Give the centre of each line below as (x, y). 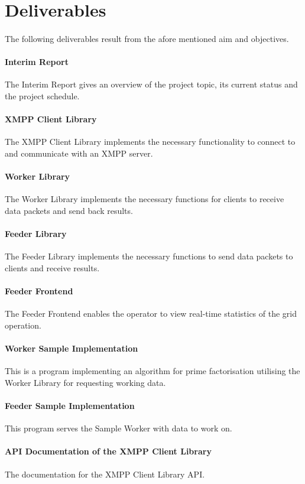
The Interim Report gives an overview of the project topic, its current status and (151, 84)
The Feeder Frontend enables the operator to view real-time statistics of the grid (151, 314)
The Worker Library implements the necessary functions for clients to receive (145, 199)
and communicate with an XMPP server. (79, 153)
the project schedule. (42, 95)
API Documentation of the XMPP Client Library (108, 451)
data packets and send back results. (69, 210)
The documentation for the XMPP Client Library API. (105, 474)
